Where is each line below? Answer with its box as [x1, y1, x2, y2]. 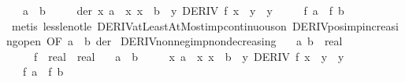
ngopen [6, 33, 41, 49]
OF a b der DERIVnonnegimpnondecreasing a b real [46, 33, 343, 49]
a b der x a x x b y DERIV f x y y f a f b [22, 2, 344, 18]
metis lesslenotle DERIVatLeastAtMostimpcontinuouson [11, 17, 287, 34]
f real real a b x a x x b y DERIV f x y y [33, 48, 344, 64]
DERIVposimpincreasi [292, 17, 399, 34]
